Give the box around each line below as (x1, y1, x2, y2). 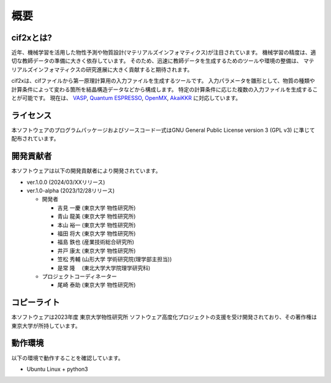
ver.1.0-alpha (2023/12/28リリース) (26, 187, 115, 194)
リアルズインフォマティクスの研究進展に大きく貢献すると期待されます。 (11, 66, 193, 73)
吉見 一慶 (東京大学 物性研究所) (57, 204, 136, 211)
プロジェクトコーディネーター (42, 273, 118, 280)
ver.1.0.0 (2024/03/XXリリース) (26, 178, 105, 186)
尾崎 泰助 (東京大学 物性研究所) (57, 281, 136, 289)
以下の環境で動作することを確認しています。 (11, 354, 124, 362)
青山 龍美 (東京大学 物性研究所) (57, 213, 136, 220)
